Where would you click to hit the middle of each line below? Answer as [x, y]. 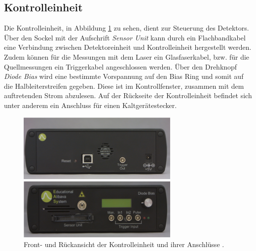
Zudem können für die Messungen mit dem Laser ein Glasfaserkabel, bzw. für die [127, 56]
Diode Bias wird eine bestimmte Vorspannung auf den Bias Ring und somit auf [124, 76]
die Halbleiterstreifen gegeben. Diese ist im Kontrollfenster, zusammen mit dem [124, 86]
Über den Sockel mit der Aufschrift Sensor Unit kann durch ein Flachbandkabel [125, 37]
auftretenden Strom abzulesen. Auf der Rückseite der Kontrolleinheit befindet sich [128, 95]
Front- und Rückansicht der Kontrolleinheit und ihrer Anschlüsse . [124, 244]
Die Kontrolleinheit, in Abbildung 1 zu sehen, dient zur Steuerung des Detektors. [127, 28]
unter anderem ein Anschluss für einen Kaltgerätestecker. [91, 105]
